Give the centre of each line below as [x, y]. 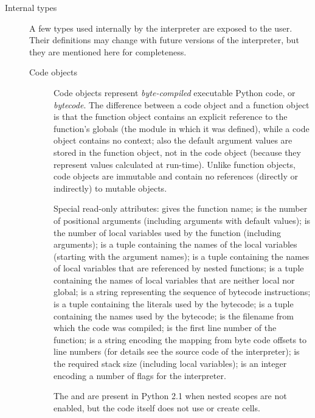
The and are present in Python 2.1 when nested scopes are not [170, 396]
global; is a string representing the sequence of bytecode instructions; [182, 292]
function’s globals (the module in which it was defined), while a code [182, 128]
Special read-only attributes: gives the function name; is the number [181, 208]
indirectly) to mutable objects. [110, 188]
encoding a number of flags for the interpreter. [140, 375]
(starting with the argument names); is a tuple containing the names [182, 256]
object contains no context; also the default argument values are [173, 140]
